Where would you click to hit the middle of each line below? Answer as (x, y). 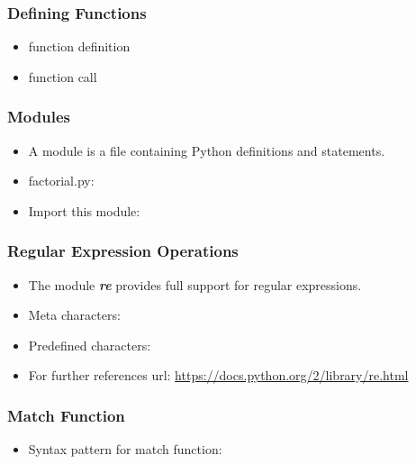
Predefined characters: (90, 345)
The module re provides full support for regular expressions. (195, 284)
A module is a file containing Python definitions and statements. (207, 150)
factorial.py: (61, 181)
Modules (39, 117)
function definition (79, 46)
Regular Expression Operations (123, 251)
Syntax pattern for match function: (125, 449)
